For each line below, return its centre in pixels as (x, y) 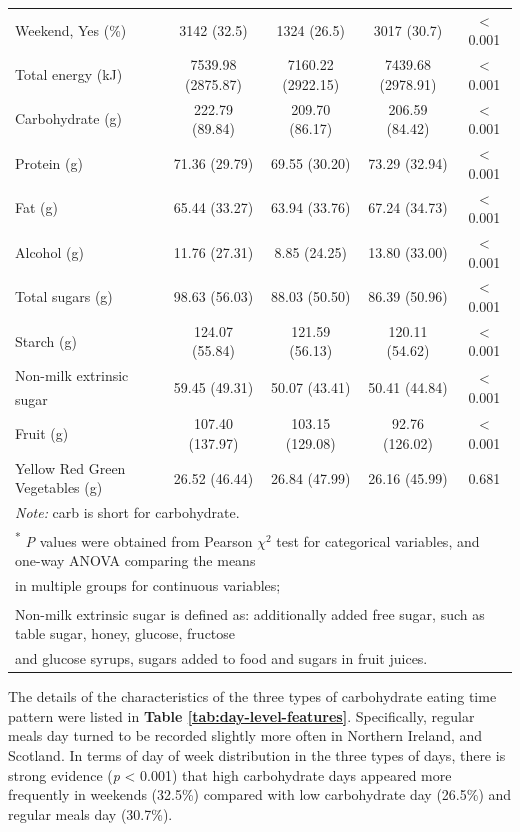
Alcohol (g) (49, 251)
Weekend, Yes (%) (71, 29)
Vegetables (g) (59, 487)
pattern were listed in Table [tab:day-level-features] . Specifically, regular (241, 715)
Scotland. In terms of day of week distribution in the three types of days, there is (257, 754)
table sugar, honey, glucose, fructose (125, 633)
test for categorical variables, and (378, 540)
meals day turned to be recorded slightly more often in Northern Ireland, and (245, 735)
